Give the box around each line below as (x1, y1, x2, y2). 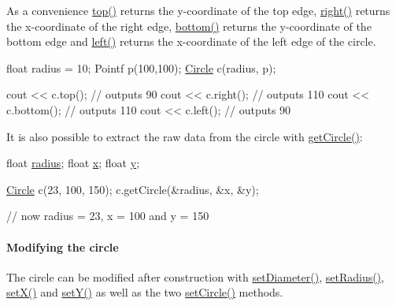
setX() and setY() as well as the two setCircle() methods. (6, 284, 283, 300)
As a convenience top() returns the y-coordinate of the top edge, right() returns (6, 2, 390, 18)
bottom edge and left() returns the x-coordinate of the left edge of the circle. (6, 33, 376, 50)
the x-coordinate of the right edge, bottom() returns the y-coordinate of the (6, 17, 372, 34)
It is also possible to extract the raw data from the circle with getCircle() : (6, 128, 363, 144)
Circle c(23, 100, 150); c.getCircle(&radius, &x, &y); (6, 181, 259, 197)
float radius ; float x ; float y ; (6, 155, 140, 171)
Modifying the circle (6, 238, 119, 255)
